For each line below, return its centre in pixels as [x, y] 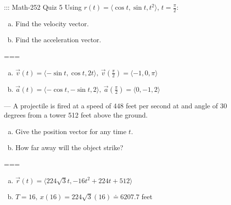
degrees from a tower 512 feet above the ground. [76, 115]
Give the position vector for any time [71, 131]
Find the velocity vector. [52, 23]
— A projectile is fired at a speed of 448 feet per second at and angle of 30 [115, 105]
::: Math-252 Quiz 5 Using [43, 7]
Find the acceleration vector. [58, 40]
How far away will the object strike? [69, 147]
